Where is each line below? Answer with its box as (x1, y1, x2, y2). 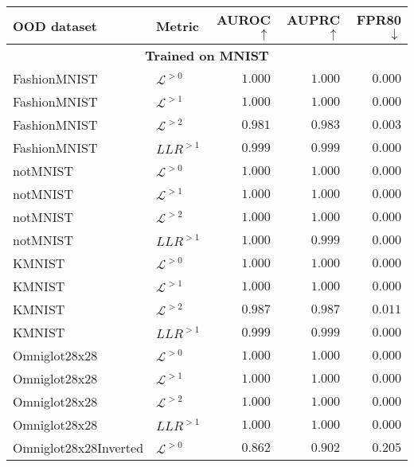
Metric (156, 16, 199, 35)
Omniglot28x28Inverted (13, 438, 144, 457)
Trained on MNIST (145, 46, 269, 64)
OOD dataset (13, 16, 98, 35)
